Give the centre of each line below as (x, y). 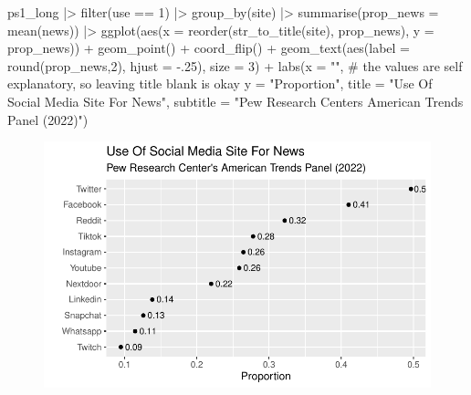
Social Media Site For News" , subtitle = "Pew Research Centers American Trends (235, 101)
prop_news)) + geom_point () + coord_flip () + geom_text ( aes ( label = (209, 48)
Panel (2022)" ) (48, 119)
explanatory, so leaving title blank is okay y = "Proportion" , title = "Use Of (220, 83)
